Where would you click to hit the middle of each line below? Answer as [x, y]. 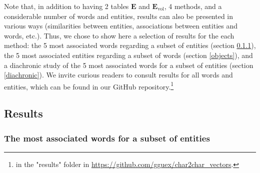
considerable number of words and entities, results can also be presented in [119, 16]
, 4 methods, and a [193, 6]
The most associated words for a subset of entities [107, 138]
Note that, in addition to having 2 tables [66, 6]
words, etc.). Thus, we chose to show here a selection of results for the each [119, 35]
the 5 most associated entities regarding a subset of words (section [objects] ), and [128, 55]
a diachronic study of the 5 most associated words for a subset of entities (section [129, 65]
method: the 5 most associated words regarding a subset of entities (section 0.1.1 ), [130, 45]
